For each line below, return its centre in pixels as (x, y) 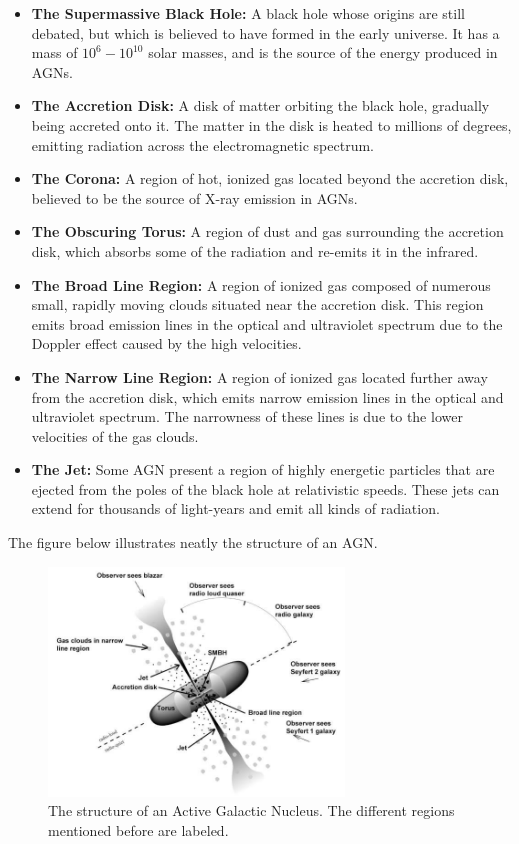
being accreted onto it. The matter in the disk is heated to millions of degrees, (271, 124)
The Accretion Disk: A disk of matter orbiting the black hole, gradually (260, 105)
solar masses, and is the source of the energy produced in (323, 52)
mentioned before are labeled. (138, 829)
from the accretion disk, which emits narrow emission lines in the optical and (267, 396)
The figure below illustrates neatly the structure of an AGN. (193, 542)
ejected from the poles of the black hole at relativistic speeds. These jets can (265, 488)
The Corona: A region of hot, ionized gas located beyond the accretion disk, (270, 178)
